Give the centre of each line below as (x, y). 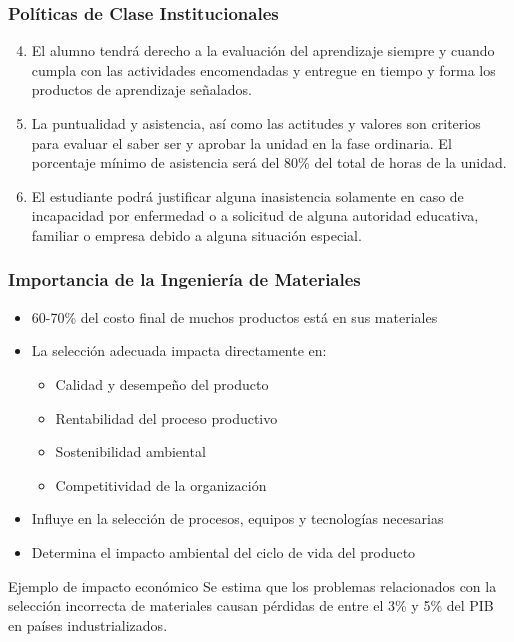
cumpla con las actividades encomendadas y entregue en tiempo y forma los (263, 69)
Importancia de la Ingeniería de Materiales (184, 279)
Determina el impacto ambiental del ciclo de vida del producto (223, 551)
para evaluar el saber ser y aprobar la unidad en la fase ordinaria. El (241, 142)
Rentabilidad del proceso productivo (166, 417)
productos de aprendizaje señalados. (141, 89)
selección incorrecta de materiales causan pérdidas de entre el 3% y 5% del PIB (251, 605)
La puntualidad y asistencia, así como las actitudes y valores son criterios (256, 123)
